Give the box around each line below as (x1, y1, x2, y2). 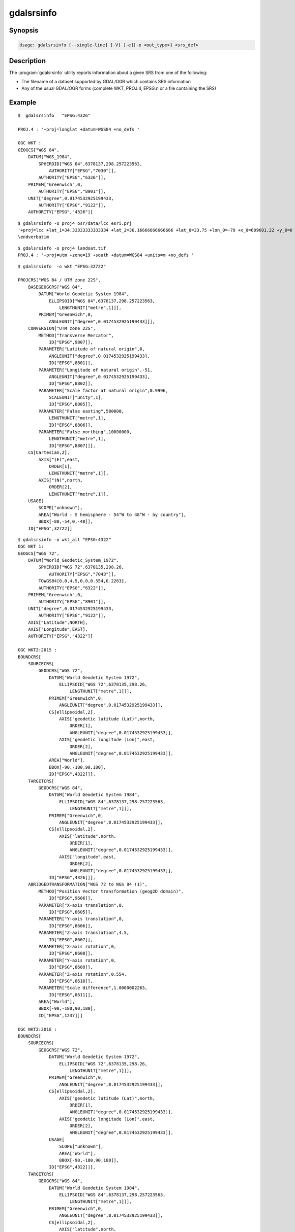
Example (9, 99, 36, 107)
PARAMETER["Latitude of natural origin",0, (38, 346, 145, 352)
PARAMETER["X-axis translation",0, (38, 902, 124, 908)
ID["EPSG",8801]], (49, 360, 93, 366)
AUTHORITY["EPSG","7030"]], (49, 168, 117, 173)
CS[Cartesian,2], (28, 450, 70, 455)
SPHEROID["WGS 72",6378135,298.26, (38, 564, 124, 570)
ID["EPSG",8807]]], (49, 443, 96, 448)
